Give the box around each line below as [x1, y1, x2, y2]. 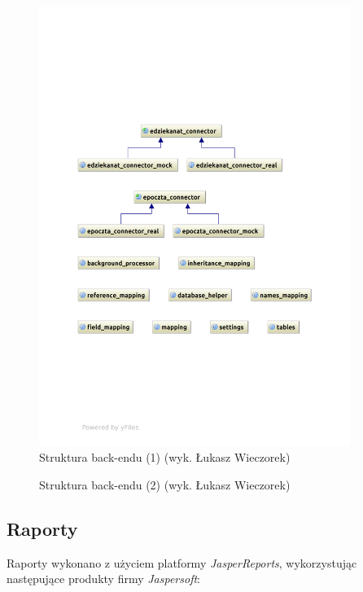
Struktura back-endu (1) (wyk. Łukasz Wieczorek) [39, 449, 291, 466]
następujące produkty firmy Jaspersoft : [7, 570, 201, 587]
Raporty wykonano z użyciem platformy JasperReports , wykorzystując [7, 554, 357, 571]
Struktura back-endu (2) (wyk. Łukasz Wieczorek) [39, 476, 291, 493]
